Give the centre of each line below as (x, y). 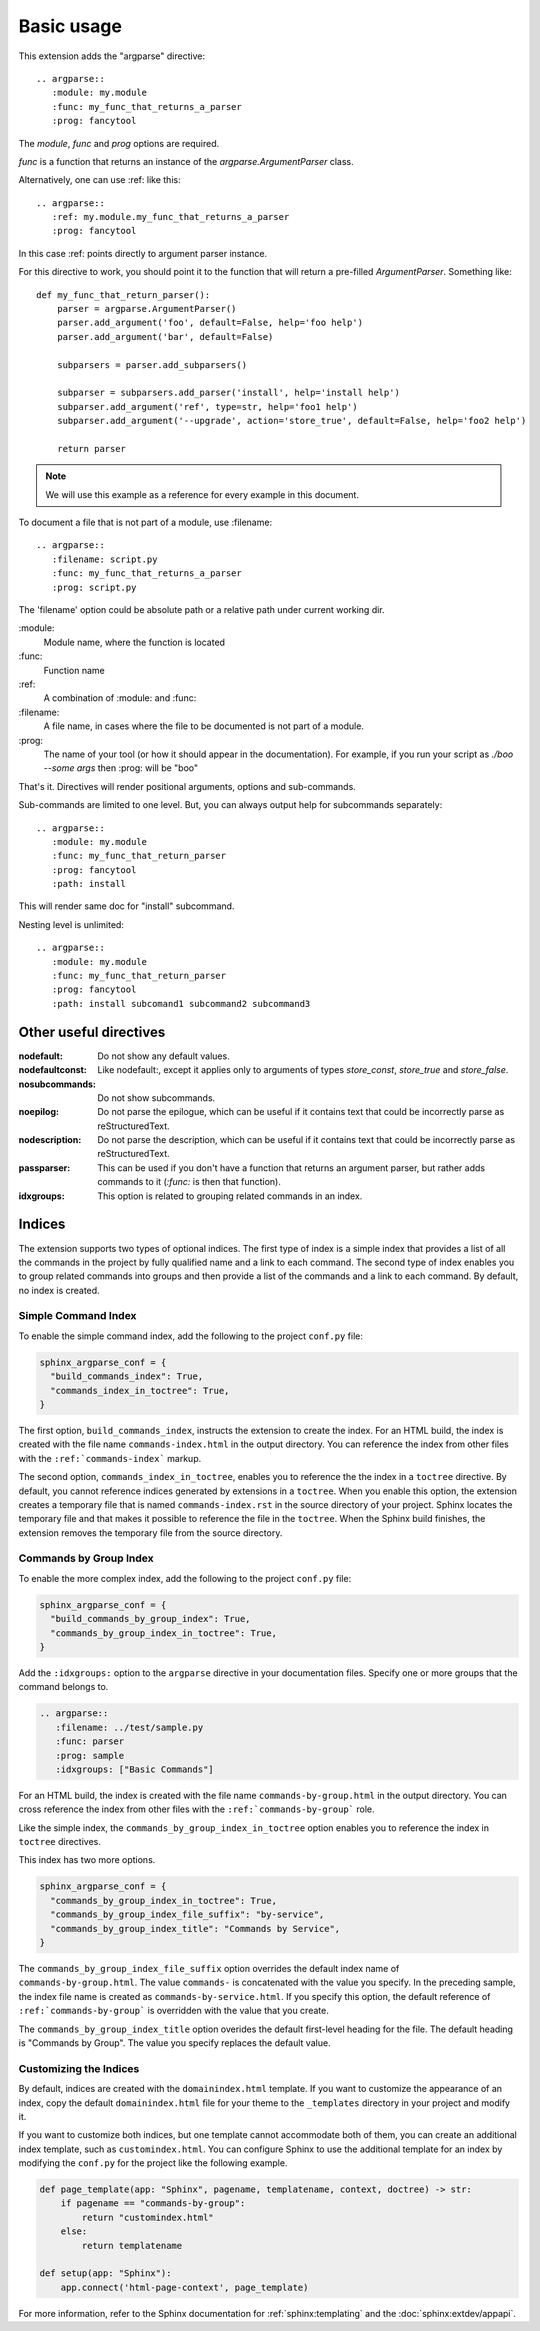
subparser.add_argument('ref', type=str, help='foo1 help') (207, 406)
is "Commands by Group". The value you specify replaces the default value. (174, 2042)
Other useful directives (92, 1031)
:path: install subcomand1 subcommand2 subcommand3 (181, 1003)
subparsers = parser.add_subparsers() (152, 364)
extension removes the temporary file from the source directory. (150, 1532)
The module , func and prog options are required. (119, 143)
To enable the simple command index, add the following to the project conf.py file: (191, 1336)
